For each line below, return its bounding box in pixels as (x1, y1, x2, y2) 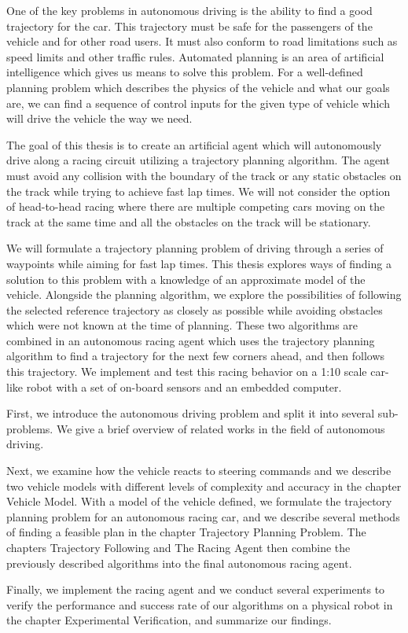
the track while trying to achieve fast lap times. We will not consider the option (6, 182, 391, 199)
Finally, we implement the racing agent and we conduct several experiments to (6, 581, 385, 598)
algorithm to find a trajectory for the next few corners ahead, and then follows (6, 348, 385, 364)
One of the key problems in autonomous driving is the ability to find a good (6, 2, 373, 18)
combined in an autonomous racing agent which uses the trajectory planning (6, 332, 375, 348)
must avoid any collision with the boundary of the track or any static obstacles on (6, 167, 402, 183)
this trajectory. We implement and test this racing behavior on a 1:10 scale (6, 363, 367, 380)
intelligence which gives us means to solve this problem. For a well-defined (6, 64, 363, 80)
